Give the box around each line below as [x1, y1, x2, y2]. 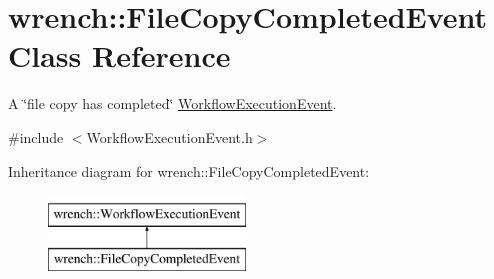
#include [8, 126, 64, 147]
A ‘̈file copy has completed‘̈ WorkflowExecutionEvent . [8, 93, 337, 114]
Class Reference [8, 35, 231, 76]
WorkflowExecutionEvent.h [86, 126, 253, 147]
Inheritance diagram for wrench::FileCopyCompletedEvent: [8, 160, 370, 181]
